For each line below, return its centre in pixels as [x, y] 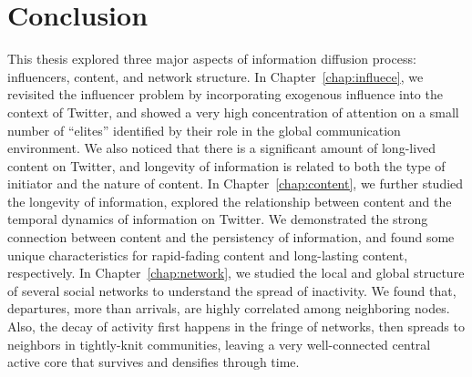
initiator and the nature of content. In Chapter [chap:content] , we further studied [236, 183]
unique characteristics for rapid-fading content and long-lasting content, [208, 255]
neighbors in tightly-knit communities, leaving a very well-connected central [219, 344]
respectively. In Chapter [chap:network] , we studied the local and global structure [236, 273]
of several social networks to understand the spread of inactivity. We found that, [232, 290]
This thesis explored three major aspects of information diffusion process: [212, 59]
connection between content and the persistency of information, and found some [231, 237]
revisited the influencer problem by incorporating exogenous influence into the [225, 94]
